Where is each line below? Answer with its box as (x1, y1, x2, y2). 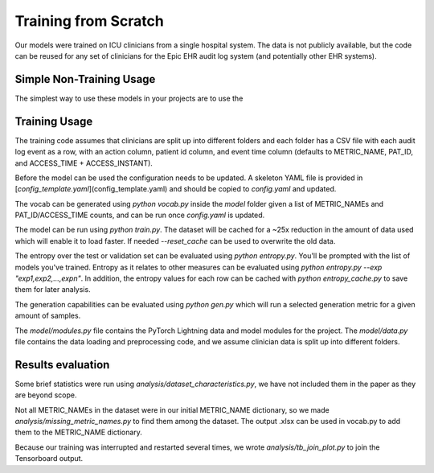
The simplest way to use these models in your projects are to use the (14, 93, 244, 103)
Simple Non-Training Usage (14, 72, 156, 86)
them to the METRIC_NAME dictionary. (14, 427, 142, 438)
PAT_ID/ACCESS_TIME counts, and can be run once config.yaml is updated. (14, 210, 265, 220)
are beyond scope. (14, 390, 77, 400)
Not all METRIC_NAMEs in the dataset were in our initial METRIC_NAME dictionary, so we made (14, 405, 330, 414)
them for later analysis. (14, 285, 92, 294)
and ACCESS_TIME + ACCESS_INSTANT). (14, 158, 153, 168)
